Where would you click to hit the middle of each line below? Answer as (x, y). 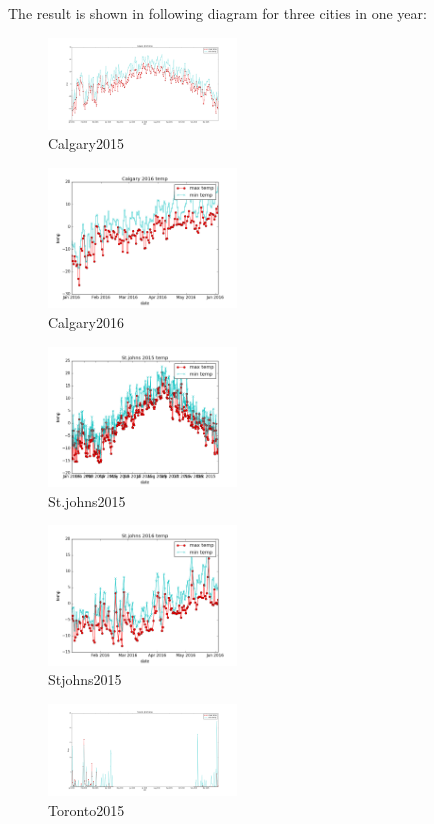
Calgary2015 (86, 143)
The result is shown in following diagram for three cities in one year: (217, 13)
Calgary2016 (86, 321)
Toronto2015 (86, 809)
